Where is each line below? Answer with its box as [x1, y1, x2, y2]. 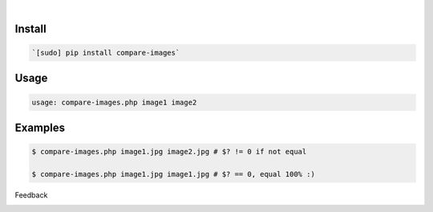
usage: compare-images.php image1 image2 [31, 97, 197, 107]
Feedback [14, 190, 48, 200]
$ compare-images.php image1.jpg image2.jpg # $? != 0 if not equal [31, 147, 307, 157]
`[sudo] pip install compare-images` [31, 48, 180, 57]
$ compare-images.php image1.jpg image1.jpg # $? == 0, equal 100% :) [31, 169, 316, 178]
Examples [14, 121, 66, 134]
